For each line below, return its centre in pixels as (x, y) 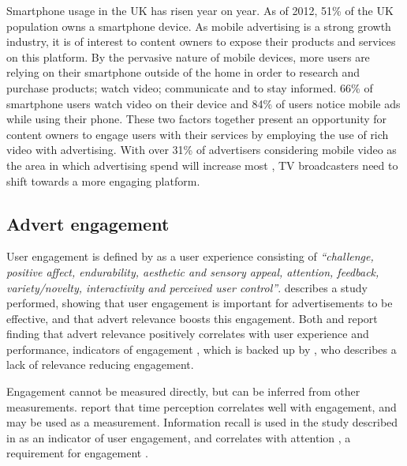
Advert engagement (88, 223)
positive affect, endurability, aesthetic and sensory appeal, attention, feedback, (193, 271)
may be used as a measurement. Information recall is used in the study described (202, 422)
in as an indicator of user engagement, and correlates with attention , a (179, 437)
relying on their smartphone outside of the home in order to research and (183, 72)
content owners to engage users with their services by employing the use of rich (198, 134)
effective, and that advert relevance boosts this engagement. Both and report (192, 318)
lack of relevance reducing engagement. (100, 365)
